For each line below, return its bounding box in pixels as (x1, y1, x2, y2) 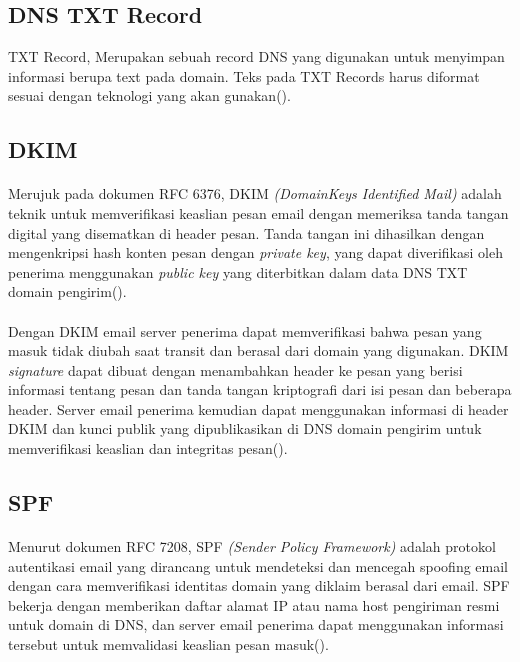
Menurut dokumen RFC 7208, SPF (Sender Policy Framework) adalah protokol (8, 536, 496, 557)
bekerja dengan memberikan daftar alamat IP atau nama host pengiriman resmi (8, 594, 500, 615)
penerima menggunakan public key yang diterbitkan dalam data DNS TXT (8, 261, 468, 282)
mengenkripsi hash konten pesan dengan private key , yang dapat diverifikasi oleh (8, 242, 503, 263)
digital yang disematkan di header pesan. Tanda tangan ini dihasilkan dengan (8, 222, 485, 243)
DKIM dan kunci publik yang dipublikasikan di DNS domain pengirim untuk (8, 418, 482, 439)
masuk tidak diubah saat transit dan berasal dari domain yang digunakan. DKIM (8, 340, 509, 361)
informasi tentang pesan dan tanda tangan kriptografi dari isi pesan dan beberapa (8, 379, 512, 400)
